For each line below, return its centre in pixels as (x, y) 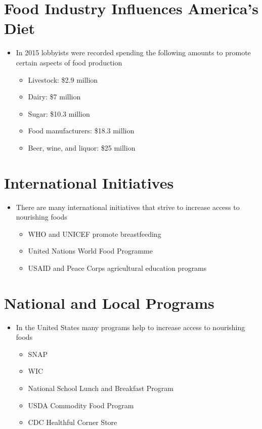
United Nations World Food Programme (90, 251)
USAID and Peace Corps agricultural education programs (117, 267)
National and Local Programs (109, 302)
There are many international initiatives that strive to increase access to (128, 207)
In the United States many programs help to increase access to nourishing (130, 327)
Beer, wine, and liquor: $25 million (82, 147)
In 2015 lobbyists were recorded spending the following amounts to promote (133, 52)
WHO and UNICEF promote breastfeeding (95, 234)
